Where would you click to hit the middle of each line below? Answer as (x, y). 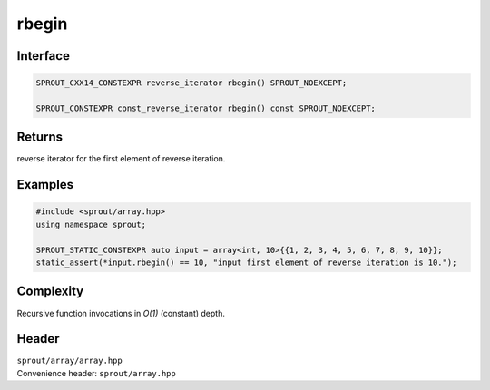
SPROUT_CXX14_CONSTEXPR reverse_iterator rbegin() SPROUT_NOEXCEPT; (191, 83)
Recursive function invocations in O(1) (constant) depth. (121, 313)
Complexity (50, 292)
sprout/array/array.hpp (69, 361)
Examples (45, 185)
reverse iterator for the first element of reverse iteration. (121, 159)
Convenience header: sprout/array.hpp (96, 373)
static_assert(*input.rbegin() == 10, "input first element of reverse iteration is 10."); (246, 263)
